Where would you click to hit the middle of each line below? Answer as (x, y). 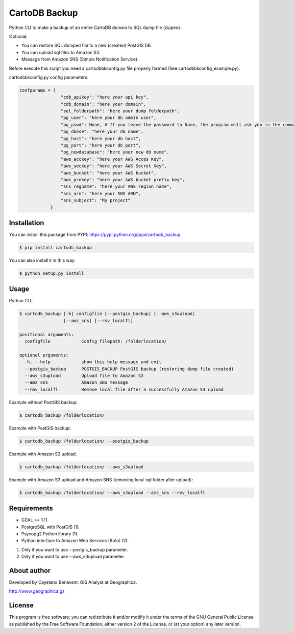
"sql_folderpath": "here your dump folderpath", (120, 111)
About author (30, 570)
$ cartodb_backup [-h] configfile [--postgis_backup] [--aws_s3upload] (107, 314)
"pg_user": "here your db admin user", (109, 118)
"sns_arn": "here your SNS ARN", (101, 193)
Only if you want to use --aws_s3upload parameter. (73, 557)
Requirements (31, 508)
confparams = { (37, 90)
